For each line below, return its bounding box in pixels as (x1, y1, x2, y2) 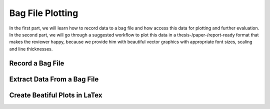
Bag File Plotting (9, 7, 78, 18)
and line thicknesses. (9, 45, 53, 52)
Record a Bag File (9, 59, 64, 67)
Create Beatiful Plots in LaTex (9, 90, 102, 99)
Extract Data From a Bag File (9, 75, 99, 83)
